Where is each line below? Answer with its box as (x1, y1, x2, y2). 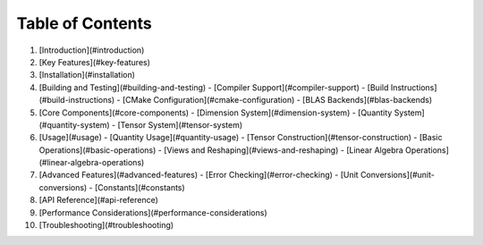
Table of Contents (16, 13, 152, 33)
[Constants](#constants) (94, 182, 185, 192)
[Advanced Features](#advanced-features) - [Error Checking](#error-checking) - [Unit (38, 170, 359, 181)
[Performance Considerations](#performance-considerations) (38, 207, 267, 218)
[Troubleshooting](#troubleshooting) (38, 220, 174, 231)
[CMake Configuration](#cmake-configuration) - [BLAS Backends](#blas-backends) (122, 95, 433, 106)
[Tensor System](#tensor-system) (117, 119, 243, 130)
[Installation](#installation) (38, 70, 136, 80)
